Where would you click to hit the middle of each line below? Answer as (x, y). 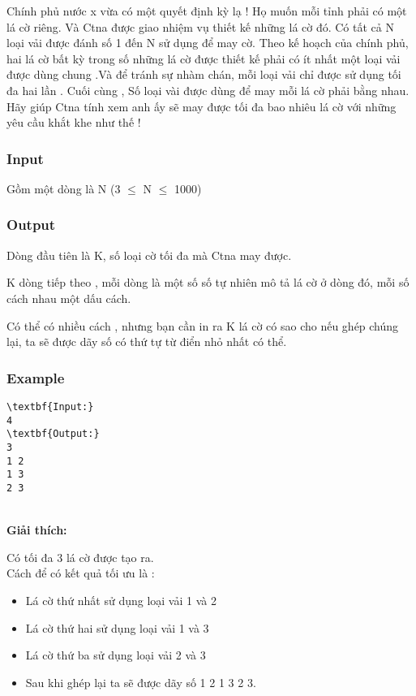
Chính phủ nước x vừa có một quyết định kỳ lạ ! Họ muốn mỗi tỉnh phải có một (207, 11)
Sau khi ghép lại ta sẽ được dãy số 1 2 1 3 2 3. (141, 682)
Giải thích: (37, 530)
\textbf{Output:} (53, 434)
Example (36, 377)
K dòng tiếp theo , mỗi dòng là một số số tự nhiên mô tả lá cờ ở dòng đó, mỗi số (208, 282)
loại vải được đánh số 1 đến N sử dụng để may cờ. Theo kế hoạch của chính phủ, (208, 43)
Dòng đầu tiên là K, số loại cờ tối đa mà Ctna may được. (149, 255)
